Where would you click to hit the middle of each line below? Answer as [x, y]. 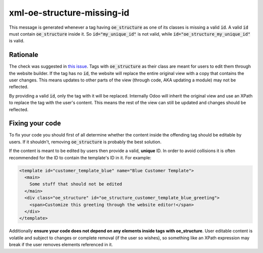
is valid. [17, 41]
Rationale [24, 55]
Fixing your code [35, 124]
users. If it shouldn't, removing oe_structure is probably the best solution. [85, 142]
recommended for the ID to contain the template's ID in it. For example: [80, 157]
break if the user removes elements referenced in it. [61, 245]
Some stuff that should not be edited [76, 184]
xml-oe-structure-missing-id [69, 13]
